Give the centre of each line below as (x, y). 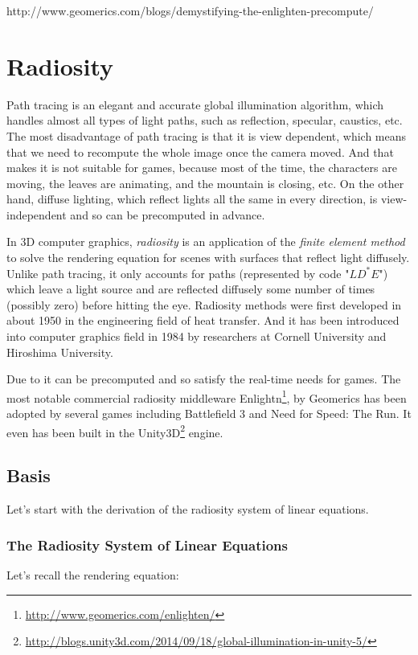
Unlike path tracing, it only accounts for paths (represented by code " (178, 273)
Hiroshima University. (60, 352)
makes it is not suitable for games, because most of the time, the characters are (202, 168)
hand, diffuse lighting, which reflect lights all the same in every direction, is (192, 199)
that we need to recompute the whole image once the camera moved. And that (200, 151)
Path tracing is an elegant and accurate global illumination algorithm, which (195, 104)
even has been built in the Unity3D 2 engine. (115, 431)
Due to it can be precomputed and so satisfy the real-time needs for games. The (204, 379)
